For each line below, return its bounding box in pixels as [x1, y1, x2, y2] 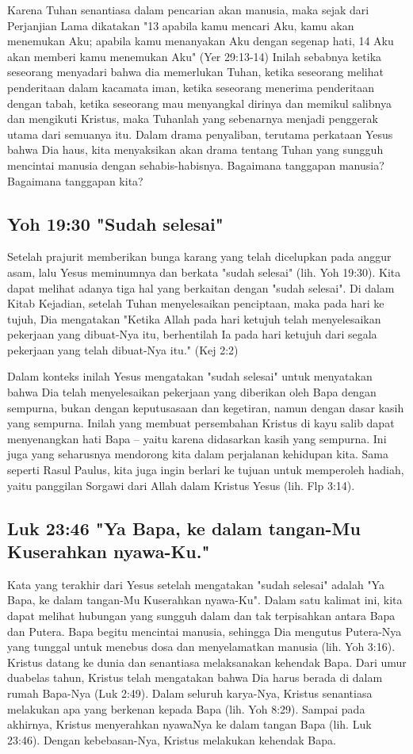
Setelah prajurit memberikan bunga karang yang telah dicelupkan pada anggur [7, 248, 392, 265]
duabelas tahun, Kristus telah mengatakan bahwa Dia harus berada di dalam [7, 669, 383, 686]
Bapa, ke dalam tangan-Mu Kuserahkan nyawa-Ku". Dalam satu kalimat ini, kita [7, 591, 403, 608]
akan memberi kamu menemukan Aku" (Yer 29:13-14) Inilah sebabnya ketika [7, 48, 382, 64]
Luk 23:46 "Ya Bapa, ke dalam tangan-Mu [7, 515, 361, 540]
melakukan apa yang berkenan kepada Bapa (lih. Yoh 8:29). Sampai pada [7, 700, 365, 717]
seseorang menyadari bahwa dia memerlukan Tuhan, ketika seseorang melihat [7, 63, 384, 80]
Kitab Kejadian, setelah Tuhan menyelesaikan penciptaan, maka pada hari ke [7, 295, 384, 312]
